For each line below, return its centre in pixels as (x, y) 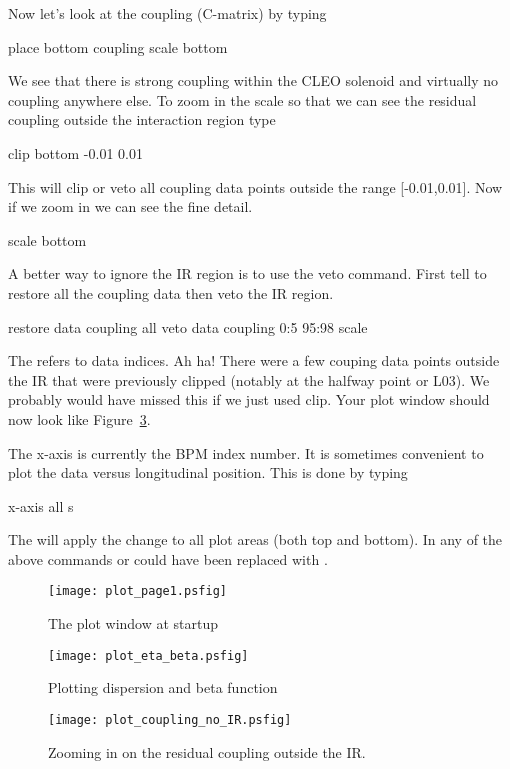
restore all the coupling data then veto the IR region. (171, 292)
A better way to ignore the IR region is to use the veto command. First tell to (247, 273)
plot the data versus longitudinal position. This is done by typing (208, 472)
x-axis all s (41, 505)
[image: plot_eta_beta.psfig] (148, 655)
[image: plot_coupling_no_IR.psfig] (170, 719)
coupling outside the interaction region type (142, 119)
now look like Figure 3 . (79, 418)
